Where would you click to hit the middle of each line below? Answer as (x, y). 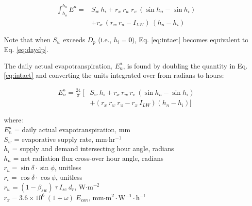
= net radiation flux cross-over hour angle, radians (88, 158)
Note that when (27, 39)
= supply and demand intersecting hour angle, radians (93, 148)
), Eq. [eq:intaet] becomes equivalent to (190, 39)
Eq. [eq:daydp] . (26, 49)
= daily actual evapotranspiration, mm (72, 129)
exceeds (74, 39)
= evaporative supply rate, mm (61, 139)
